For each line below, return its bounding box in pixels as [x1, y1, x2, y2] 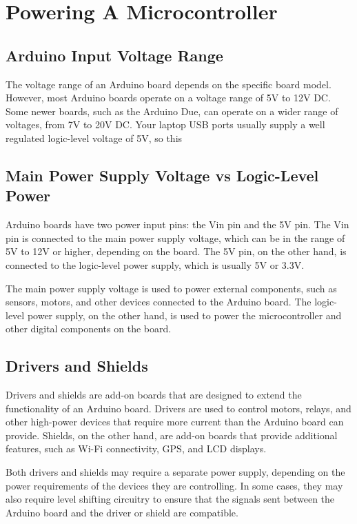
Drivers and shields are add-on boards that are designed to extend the [6, 387, 302, 402]
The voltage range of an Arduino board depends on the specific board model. [6, 77, 331, 91]
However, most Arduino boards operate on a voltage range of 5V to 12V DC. [6, 90, 331, 105]
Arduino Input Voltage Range [6, 44, 223, 65]
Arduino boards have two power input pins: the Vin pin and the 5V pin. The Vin [6, 217, 349, 232]
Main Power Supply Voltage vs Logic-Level [6, 164, 319, 185]
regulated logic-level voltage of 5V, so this [6, 130, 183, 145]
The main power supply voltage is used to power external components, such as [6, 281, 337, 295]
